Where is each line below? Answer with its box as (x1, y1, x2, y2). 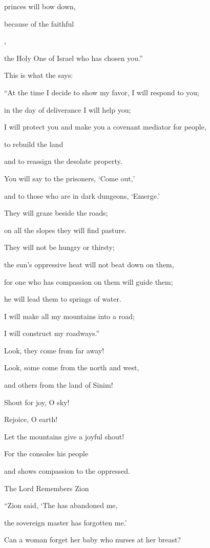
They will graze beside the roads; (4, 207, 108, 218)
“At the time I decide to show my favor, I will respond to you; (4, 87, 199, 97)
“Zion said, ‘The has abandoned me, (4, 500, 118, 511)
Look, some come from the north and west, (4, 362, 139, 373)
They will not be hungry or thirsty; (4, 242, 115, 252)
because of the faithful (4, 18, 74, 29)
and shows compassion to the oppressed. (4, 466, 130, 476)
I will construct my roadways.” (4, 328, 100, 339)
